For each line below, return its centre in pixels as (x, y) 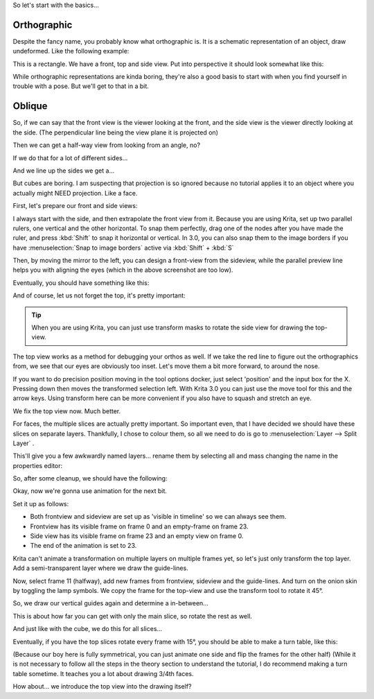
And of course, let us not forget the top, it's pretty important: (99, 295)
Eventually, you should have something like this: (81, 283)
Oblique (30, 106)
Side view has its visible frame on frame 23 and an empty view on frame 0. (137, 536)
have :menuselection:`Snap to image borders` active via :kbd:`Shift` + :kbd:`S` (123, 248)
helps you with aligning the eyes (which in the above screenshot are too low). (123, 270)
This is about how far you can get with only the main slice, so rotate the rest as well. (133, 616)
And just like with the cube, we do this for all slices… (88, 629)
